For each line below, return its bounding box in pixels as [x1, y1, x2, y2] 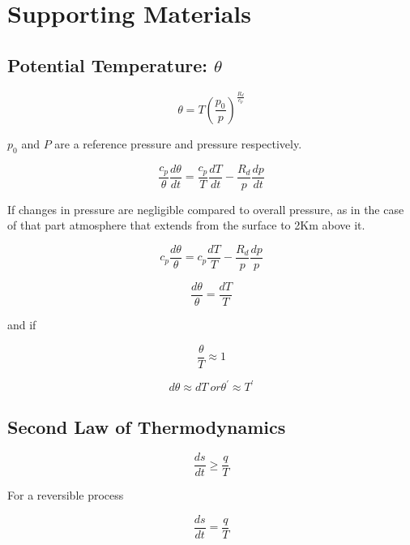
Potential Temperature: [7, 52, 208, 77]
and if [7, 315, 36, 333]
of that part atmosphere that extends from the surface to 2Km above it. [7, 217, 365, 234]
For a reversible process [7, 487, 124, 504]
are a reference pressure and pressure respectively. [54, 135, 302, 152]
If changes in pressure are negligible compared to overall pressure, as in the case [7, 200, 404, 217]
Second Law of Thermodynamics [7, 414, 286, 439]
